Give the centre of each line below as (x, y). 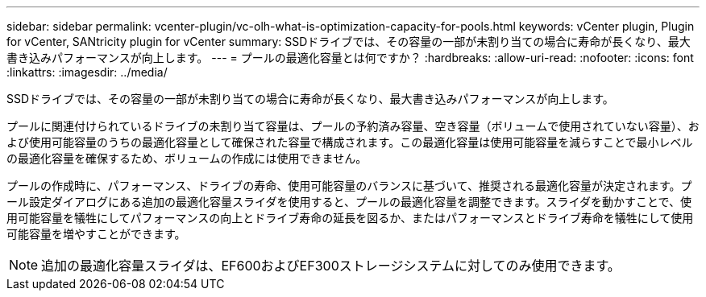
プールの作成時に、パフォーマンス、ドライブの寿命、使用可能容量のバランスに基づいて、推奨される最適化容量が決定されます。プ (349, 186)
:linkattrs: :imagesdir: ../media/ (87, 72)
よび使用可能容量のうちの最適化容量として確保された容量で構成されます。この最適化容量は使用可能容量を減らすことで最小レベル (350, 142)
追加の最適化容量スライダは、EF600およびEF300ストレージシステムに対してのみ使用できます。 (331, 266)
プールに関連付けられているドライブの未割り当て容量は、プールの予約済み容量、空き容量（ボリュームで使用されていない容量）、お (353, 126)
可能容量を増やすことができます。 (96, 234)
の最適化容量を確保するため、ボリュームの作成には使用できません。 (187, 158)
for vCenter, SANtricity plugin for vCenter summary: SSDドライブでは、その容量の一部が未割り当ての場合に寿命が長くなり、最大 (349, 41)
